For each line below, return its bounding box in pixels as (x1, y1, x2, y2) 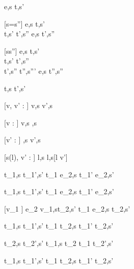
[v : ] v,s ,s (4, 117, 37, 128)
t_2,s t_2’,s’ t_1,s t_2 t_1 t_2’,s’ (4, 237, 114, 248)
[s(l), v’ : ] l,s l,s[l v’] (4, 151, 68, 162)
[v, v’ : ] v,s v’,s (4, 100, 53, 111)
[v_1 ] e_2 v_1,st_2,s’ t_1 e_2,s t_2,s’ (4, 203, 130, 214)
